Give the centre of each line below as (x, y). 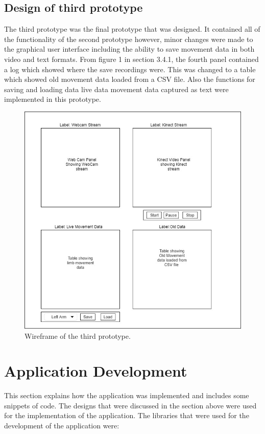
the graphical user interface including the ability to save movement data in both (129, 49)
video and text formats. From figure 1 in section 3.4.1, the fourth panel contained (131, 59)
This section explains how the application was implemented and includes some (127, 395)
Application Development (96, 371)
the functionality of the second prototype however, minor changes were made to (129, 39)
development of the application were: (62, 426)
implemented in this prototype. (53, 99)
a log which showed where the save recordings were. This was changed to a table (130, 69)
